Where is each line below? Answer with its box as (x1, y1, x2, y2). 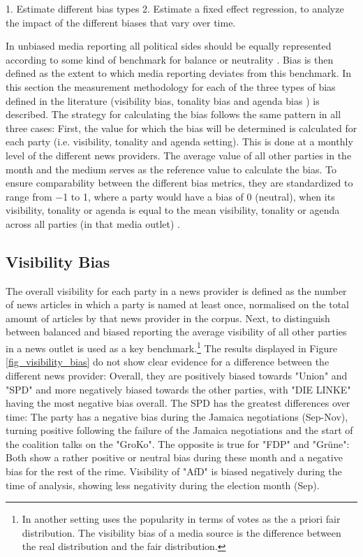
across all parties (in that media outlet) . (6, 216, 180, 231)
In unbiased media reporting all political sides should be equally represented (6, 38, 332, 53)
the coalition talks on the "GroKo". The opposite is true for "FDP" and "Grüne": (6, 436, 350, 451)
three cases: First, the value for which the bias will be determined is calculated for (6, 120, 357, 135)
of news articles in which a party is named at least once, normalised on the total (6, 297, 350, 312)
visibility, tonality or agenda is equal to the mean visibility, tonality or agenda (6, 203, 340, 217)
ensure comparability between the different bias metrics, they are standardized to (6, 175, 353, 190)
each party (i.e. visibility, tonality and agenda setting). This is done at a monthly (6, 134, 353, 149)
